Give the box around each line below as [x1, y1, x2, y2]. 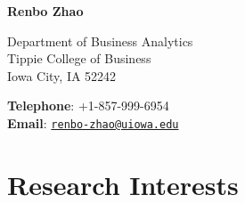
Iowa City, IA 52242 [7, 66, 117, 85]
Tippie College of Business [7, 49, 151, 68]
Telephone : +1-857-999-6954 [7, 96, 169, 115]
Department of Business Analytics [7, 31, 193, 50]
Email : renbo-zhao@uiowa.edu [7, 113, 179, 132]
